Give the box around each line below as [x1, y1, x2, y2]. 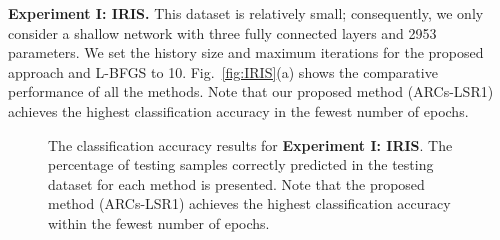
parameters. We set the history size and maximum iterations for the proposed [8, 42, 484, 63]
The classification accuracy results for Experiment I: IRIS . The [48, 134, 453, 155]
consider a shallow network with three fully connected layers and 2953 [8, 22, 437, 43]
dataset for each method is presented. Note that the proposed [48, 173, 425, 194]
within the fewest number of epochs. [48, 212, 270, 233]
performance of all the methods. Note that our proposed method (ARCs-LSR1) [8, 81, 494, 102]
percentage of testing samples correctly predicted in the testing [48, 154, 434, 175]
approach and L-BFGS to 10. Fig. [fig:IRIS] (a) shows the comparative [8, 61, 438, 82]
